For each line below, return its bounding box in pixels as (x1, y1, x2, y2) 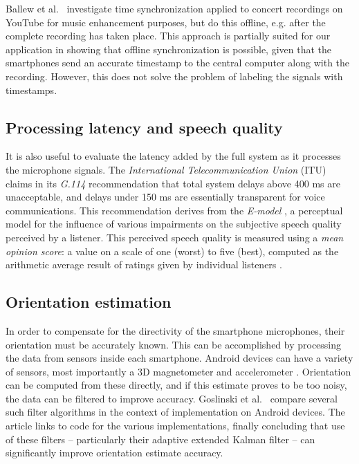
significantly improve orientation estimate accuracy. (6, 445, 223, 460)
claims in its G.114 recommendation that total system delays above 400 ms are (6, 176, 340, 190)
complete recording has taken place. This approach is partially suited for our (6, 28, 331, 43)
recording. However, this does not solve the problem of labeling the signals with (6, 68, 343, 83)
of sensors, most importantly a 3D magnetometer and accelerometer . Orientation (6, 364, 351, 378)
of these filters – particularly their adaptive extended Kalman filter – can (6, 431, 315, 446)
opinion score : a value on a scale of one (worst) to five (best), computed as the (6, 243, 339, 258)
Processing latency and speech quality (6, 116, 283, 138)
